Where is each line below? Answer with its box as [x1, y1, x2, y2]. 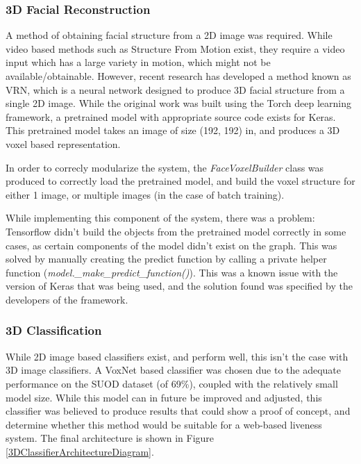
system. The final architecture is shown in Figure [6, 431, 215, 445]
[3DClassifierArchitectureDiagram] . [6, 444, 154, 458]
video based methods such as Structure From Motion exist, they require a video [6, 41, 345, 56]
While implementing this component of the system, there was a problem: [6, 210, 315, 225]
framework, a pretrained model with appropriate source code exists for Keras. [6, 109, 336, 124]
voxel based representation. [6, 136, 121, 151]
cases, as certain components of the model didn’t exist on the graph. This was [6, 238, 337, 252]
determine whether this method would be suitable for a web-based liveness [6, 417, 322, 431]
